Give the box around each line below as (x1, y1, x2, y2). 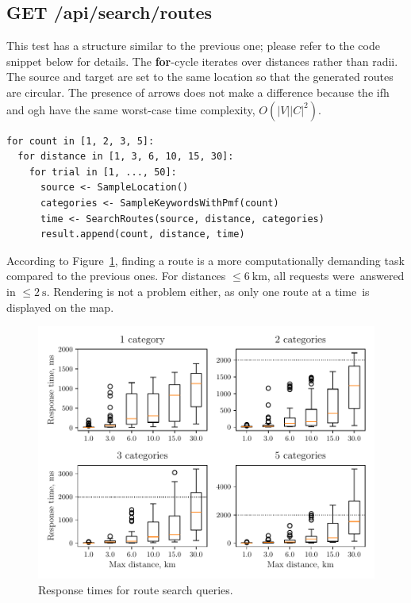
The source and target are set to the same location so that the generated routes (6, 68, 394, 85)
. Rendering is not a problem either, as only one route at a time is (46, 282, 370, 299)
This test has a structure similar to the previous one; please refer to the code (6, 37, 380, 54)
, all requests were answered (267, 267, 405, 284)
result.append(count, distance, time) (40, 229, 245, 240)
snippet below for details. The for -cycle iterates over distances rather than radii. (6, 52, 398, 69)
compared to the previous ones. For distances (6, 267, 226, 284)
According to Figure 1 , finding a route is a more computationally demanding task (6, 252, 405, 268)
